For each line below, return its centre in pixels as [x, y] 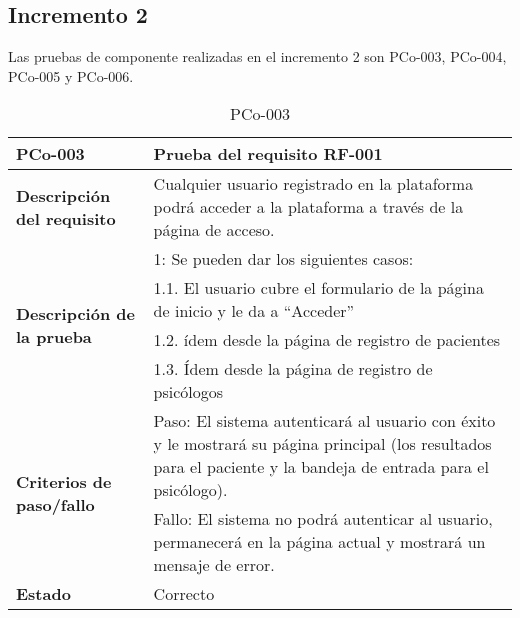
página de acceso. [214, 230]
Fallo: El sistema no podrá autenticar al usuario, [323, 519]
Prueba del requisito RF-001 [268, 154]
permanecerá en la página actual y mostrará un [319, 542]
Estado [43, 594]
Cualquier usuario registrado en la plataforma [313, 184]
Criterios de [64, 481]
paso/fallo [55, 504]
